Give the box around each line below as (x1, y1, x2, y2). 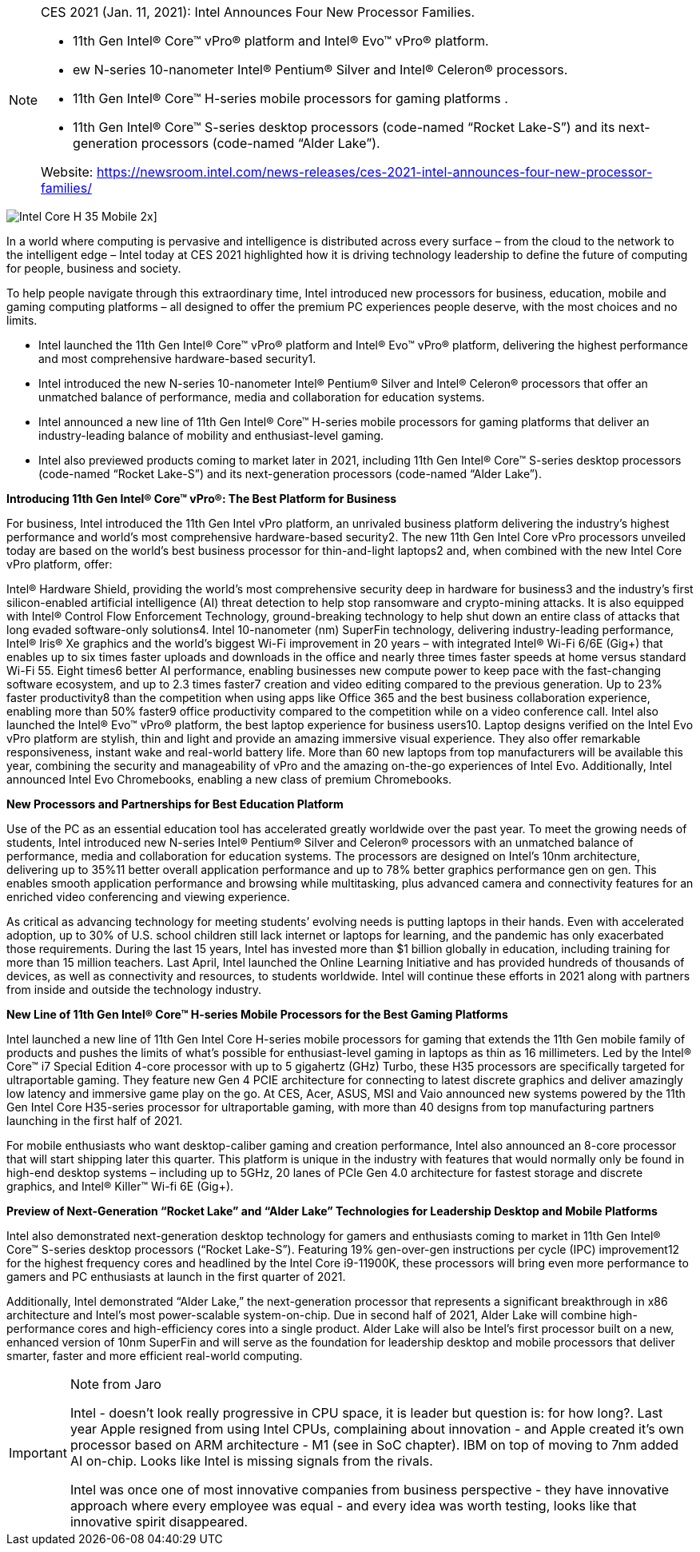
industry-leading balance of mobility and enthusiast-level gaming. (38, 429, 384, 442)
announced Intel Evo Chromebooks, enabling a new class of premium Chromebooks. (6, 772, 452, 786)
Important (9, 1445, 67, 1461)
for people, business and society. (6, 261, 181, 275)
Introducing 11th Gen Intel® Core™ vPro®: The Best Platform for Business (6, 492, 397, 505)
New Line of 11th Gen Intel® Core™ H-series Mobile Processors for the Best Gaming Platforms (6, 1007, 508, 1021)
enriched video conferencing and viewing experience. (6, 890, 290, 904)
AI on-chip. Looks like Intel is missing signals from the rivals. (70, 1453, 433, 1469)
